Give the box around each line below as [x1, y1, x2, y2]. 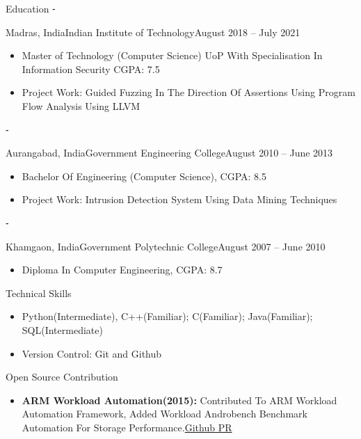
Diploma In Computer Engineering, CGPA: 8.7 [22, 262, 223, 277]
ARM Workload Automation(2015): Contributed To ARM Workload [22, 392, 337, 407]
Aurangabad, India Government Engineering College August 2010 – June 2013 [6, 145, 333, 160]
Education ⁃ [6, 1, 56, 15]
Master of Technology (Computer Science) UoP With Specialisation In [22, 48, 323, 63]
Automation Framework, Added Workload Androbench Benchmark [22, 406, 307, 421]
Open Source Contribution [6, 369, 118, 384]
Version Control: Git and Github [22, 346, 162, 360]
